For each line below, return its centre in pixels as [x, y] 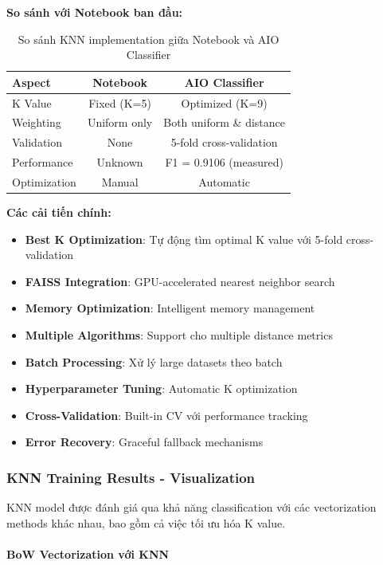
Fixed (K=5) [120, 102]
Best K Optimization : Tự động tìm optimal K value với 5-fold [184, 239]
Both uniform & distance [225, 122]
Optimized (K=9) [224, 102]
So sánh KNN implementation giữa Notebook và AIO [149, 39]
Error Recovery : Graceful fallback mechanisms [144, 442]
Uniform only [120, 122]
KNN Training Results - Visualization [131, 477]
